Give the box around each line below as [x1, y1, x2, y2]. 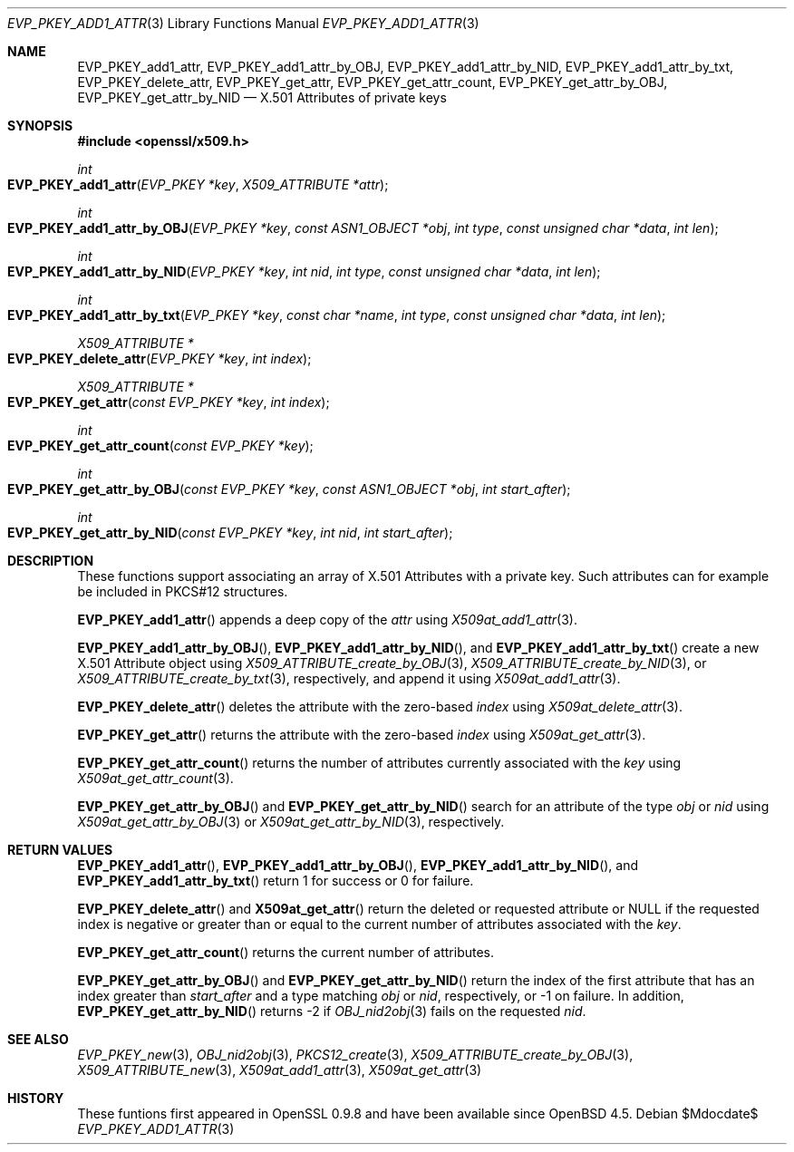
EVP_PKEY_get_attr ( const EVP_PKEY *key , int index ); [7, 394, 330, 410]
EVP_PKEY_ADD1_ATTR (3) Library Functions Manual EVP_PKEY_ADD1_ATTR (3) [7, 15, 479, 31]
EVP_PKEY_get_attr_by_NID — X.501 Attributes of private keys [77, 90, 447, 105]
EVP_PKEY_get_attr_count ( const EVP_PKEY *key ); [7, 438, 314, 453]
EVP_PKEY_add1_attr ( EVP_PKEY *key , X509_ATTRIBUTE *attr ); [7, 177, 389, 192]
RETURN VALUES [7, 842, 113, 857]
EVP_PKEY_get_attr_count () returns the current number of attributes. [77, 944, 495, 960]
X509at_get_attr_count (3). [77, 770, 234, 786]
